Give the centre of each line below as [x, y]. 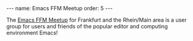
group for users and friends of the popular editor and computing [87, 26]
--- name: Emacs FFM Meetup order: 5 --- [60, 8]
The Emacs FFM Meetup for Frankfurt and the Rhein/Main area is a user [97, 20]
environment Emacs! [32, 33]
